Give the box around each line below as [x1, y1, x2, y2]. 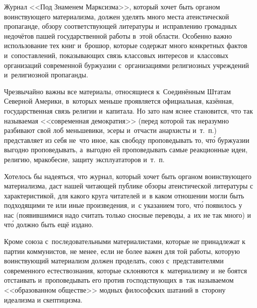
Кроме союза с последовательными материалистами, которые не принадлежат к [4, 236, 246, 246]
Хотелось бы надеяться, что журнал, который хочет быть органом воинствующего [4, 171, 252, 181]
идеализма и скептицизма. [4, 294, 83, 305]
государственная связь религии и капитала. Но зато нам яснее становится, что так [4, 105, 253, 116]
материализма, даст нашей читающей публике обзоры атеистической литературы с [4, 181, 253, 191]
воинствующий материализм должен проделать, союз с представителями [4, 255, 224, 266]
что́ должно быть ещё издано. [4, 219, 94, 230]
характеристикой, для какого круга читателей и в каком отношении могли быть [4, 190, 244, 200]
